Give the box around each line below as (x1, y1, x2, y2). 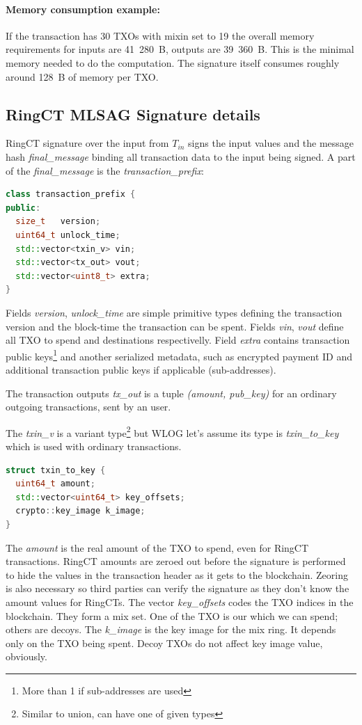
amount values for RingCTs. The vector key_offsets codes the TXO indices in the (6, 594, 354, 609)
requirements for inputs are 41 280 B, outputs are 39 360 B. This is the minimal (6, 42, 354, 56)
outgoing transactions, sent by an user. (6, 399, 171, 414)
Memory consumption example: (6, 1, 160, 16)
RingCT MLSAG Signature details (6, 103, 260, 125)
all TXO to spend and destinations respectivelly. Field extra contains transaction (6, 333, 350, 347)
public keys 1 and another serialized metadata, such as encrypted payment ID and (6, 346, 353, 363)
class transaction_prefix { (6, 189, 136, 200)
